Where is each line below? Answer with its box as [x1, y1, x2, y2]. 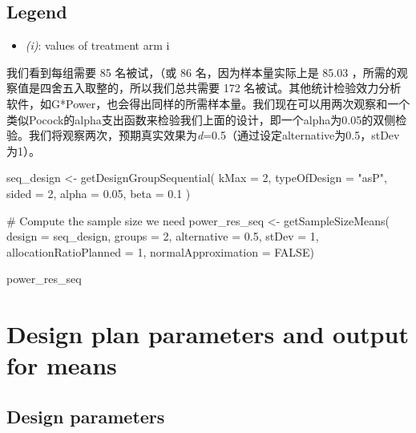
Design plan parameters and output [6, 318, 409, 350]
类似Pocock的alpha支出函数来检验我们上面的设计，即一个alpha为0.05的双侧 [6, 111, 396, 127]
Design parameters [6, 403, 165, 428]
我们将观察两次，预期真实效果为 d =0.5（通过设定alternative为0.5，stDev [28, 127, 400, 144]
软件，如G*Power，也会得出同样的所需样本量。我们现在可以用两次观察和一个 [6, 95, 410, 111]
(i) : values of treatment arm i [25, 37, 170, 54]
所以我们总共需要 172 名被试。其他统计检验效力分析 [129, 79, 402, 96]
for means [6, 349, 117, 382]
